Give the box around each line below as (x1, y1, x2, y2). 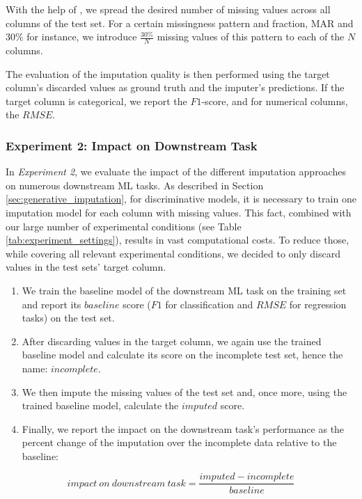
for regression (289, 296, 347, 311)
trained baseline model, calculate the (22, 398, 179, 413)
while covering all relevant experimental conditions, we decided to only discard (6, 246, 340, 260)
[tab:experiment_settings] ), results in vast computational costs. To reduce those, (6, 232, 349, 247)
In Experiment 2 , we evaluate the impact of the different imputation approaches (6, 164, 346, 179)
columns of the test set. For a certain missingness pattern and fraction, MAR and (6, 15, 354, 30)
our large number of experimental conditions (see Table (6, 219, 242, 233)
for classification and (165, 296, 253, 311)
